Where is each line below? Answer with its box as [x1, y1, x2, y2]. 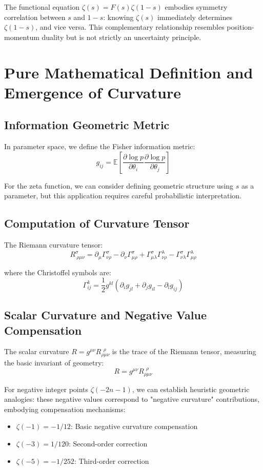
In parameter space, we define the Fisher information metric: [4, 141, 195, 152]
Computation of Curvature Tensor [4, 215, 190, 231]
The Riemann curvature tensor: [4, 239, 103, 250]
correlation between [4, 11, 66, 22]
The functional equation [4, 2, 80, 12]
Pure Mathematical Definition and [4, 62, 253, 83]
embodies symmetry [165, 2, 228, 12]
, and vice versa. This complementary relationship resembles [35, 22, 225, 32]
